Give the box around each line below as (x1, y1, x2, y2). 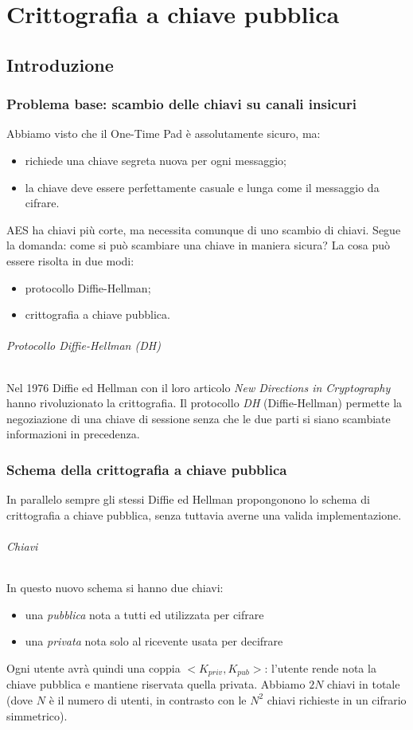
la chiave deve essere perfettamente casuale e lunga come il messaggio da (25, 179, 380, 195)
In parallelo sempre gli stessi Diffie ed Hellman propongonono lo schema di (6, 491, 370, 508)
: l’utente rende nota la (264, 659, 376, 676)
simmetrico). (6, 707, 68, 724)
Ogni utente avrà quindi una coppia (6, 659, 181, 676)
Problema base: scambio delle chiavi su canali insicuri (6, 94, 357, 114)
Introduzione (6, 52, 114, 77)
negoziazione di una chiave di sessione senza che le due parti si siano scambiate (6, 410, 391, 426)
